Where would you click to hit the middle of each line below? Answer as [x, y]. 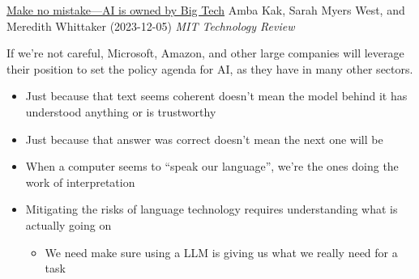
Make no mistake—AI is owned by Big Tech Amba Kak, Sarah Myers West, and [206, 10]
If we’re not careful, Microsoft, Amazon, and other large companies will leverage [205, 53]
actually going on [68, 224]
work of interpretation [80, 182]
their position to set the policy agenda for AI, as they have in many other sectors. [210, 68]
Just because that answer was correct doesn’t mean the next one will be [204, 139]
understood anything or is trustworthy [121, 111]
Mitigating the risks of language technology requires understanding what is [212, 209]
